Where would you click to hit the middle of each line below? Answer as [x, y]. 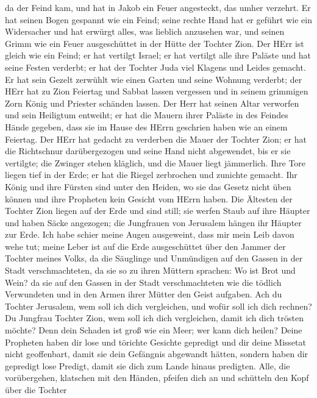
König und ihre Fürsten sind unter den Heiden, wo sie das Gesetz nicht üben [148, 186]
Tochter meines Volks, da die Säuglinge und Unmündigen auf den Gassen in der [154, 258]
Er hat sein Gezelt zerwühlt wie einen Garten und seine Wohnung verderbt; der [154, 79]
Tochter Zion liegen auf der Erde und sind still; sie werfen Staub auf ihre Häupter [158, 211]
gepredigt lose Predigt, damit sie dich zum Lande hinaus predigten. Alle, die [148, 365]
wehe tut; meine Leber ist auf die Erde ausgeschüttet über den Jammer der [145, 246]
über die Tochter [36, 389]
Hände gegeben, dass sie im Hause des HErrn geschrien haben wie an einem [146, 126]
